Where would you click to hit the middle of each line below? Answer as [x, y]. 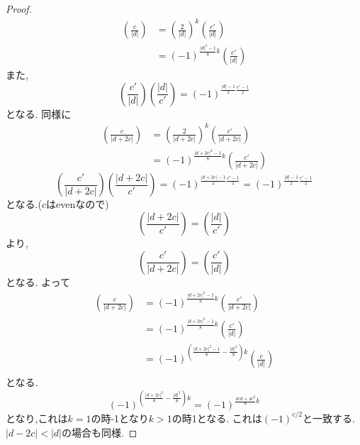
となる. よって [38, 281]
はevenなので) [77, 204]
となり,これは [37, 418]
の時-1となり [120, 418]
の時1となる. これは [217, 418]
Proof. [19, 9]
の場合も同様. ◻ [99, 432]
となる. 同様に [39, 113]
